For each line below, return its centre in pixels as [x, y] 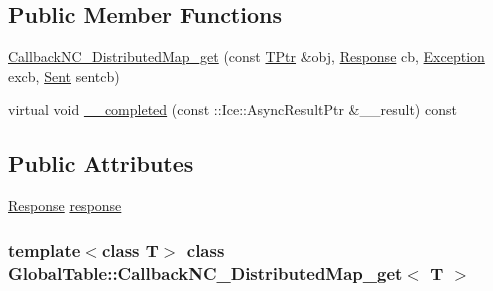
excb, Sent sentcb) [64, 75]
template [44, 249]
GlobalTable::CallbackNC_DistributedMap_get [205, 272]
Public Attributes [101, 163]
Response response [65, 205]
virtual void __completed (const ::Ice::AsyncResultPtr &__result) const [232, 109]
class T [130, 249]
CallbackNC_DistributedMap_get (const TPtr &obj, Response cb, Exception [246, 56]
